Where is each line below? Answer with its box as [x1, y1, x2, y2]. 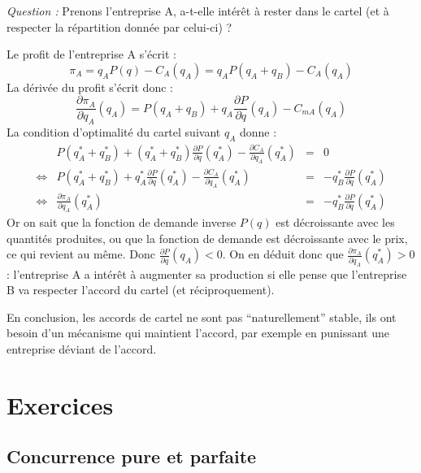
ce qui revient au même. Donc [7, 245, 155, 263]
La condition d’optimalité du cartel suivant [7, 124, 221, 141]
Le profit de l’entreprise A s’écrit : [7, 46, 176, 63]
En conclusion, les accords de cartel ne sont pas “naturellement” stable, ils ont [7, 308, 397, 325]
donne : [239, 124, 277, 141]
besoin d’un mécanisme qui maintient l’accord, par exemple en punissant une [7, 324, 389, 341]
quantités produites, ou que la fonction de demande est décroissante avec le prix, [7, 229, 408, 246]
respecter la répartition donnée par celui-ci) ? [7, 18, 232, 35]
